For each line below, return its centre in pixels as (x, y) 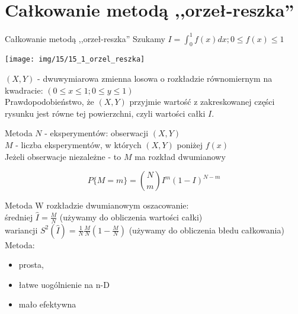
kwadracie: (24, 90)
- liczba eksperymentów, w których (78, 145)
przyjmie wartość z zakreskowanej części (202, 102)
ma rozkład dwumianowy (180, 156)
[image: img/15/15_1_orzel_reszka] (75, 60)
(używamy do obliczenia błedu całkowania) (206, 230)
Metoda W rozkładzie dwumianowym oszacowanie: (97, 205)
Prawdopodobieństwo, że (49, 102)
